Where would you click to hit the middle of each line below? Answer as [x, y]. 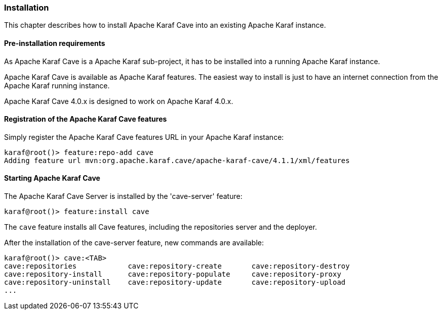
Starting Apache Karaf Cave [52, 178]
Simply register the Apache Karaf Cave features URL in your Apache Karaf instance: [144, 137]
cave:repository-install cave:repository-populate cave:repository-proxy [173, 274]
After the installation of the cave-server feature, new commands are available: [134, 243]
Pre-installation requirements [55, 43]
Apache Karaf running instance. [57, 85]
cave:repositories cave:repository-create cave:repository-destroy [177, 266]
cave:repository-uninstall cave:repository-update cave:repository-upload [175, 282]
